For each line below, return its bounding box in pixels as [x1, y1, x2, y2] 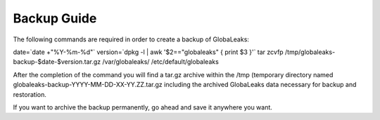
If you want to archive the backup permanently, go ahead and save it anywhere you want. [13, 102, 272, 112]
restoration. [13, 90, 47, 98]
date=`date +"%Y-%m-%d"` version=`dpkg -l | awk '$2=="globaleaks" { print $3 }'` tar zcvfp [13, 48, 284, 56]
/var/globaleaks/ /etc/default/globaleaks [102, 58, 220, 66]
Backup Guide [13, 11, 97, 26]
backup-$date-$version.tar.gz [13, 58, 101, 66]
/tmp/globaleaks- [285, 48, 336, 56]
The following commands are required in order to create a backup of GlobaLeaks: [13, 35, 250, 44]
